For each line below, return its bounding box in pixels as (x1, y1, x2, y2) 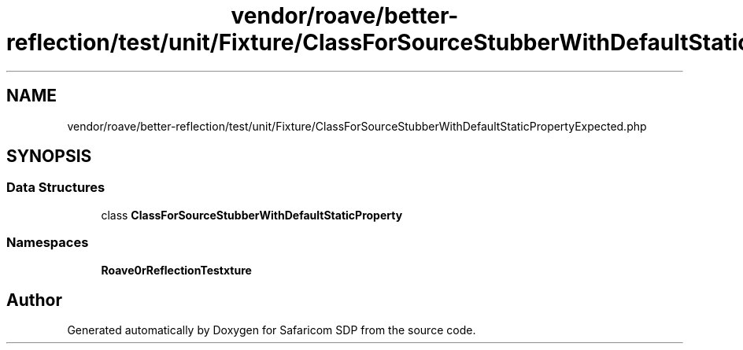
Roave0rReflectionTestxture (101, 263, 252, 277)
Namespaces (6, 234, 89, 251)
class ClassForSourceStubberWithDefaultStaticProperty (101, 208, 403, 222)
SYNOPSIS (6, 146, 92, 167)
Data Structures (6, 179, 105, 196)
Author (6, 289, 62, 310)
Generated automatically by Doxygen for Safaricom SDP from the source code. (67, 323, 476, 337)
